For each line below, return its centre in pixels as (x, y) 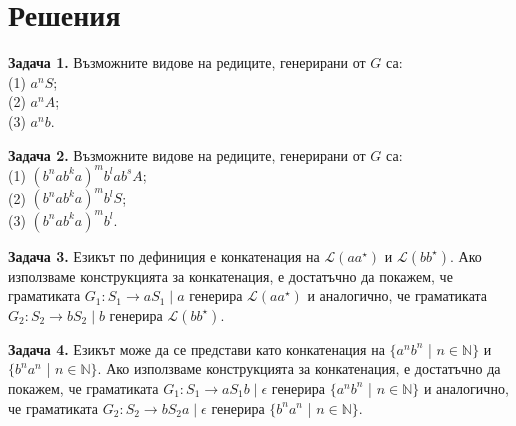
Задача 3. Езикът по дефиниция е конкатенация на (164, 255)
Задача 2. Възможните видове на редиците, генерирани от (187, 154)
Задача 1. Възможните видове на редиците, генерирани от (187, 62)
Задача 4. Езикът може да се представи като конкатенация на (196, 348)
